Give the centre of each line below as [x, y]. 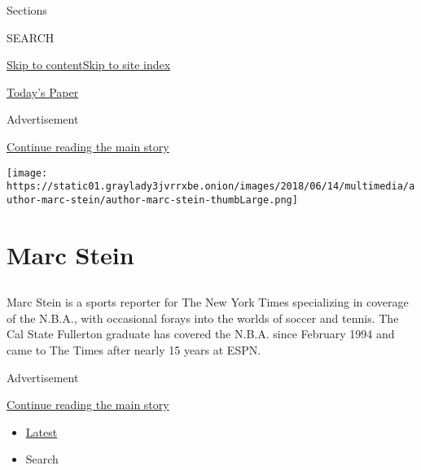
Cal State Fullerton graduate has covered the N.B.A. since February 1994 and [201, 334]
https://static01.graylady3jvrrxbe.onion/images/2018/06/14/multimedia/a [211, 187]
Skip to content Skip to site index [89, 65]
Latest [42, 431]
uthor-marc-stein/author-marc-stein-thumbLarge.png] [152, 200]
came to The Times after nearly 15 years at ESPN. [134, 350]
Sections [27, 10]
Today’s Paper [43, 91]
